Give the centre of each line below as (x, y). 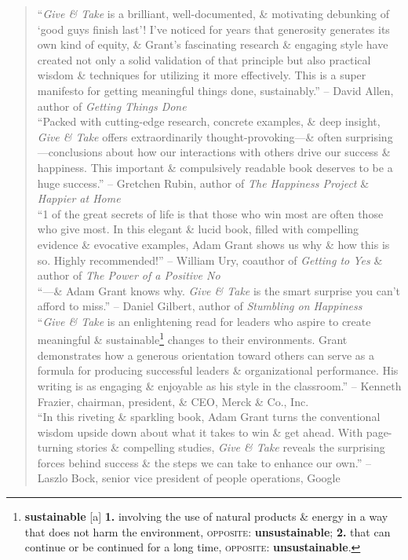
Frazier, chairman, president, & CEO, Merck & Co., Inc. (173, 401)
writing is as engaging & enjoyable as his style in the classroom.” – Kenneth (219, 385)
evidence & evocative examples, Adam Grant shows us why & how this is (213, 244)
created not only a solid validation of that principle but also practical (204, 59)
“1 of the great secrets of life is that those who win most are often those (210, 213)
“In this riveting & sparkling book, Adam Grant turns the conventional (209, 417)
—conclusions (70, 152)
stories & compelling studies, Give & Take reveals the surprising (231, 447)
